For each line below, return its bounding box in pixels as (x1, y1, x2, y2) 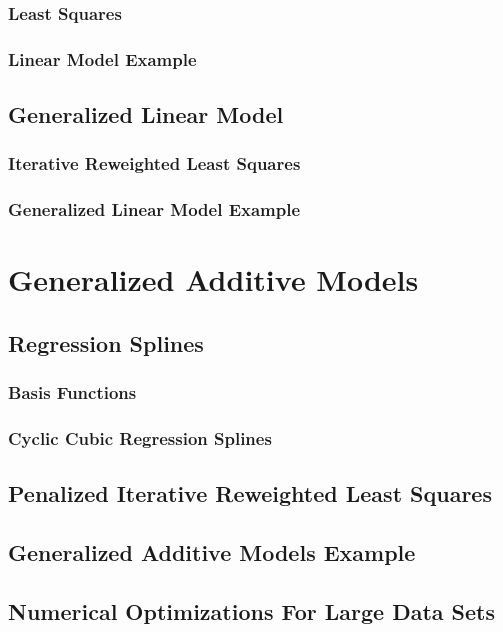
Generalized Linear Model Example (8, 197, 301, 222)
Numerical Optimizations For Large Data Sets (8, 595, 495, 626)
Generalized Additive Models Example (8, 537, 416, 568)
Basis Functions (8, 380, 137, 405)
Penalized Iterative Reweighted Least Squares (8, 478, 492, 509)
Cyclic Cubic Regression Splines (8, 426, 272, 451)
